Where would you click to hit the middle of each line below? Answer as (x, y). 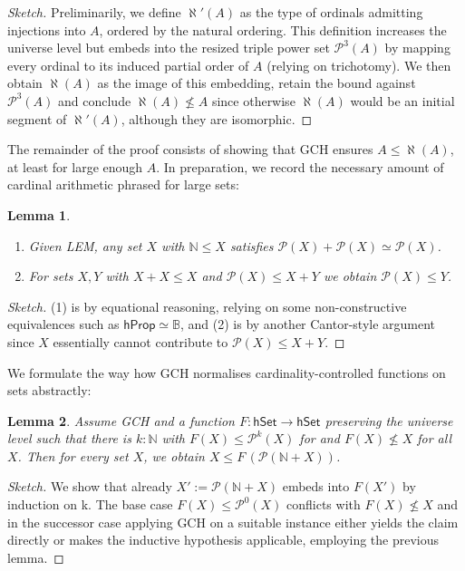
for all (435, 438)
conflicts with (324, 504)
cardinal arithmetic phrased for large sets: (123, 184)
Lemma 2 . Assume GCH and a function (121, 420)
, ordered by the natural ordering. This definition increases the (273, 29)
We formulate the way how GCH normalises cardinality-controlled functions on (227, 372)
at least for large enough (75, 166)
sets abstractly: (49, 390)
